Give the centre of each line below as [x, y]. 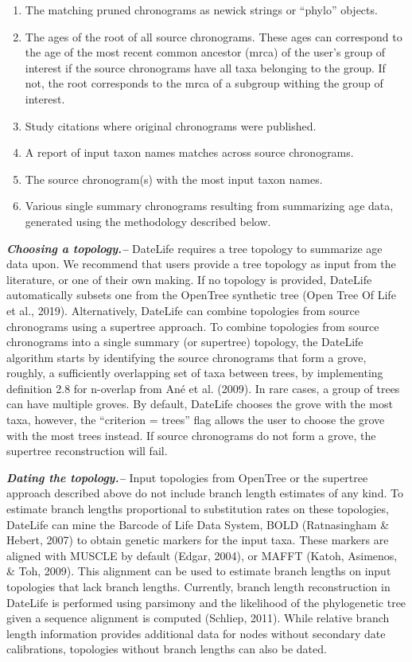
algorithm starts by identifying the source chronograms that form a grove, [187, 357]
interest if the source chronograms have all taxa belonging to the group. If [205, 67]
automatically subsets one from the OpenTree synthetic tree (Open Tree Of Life [201, 295]
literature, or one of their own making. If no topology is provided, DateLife [189, 279]
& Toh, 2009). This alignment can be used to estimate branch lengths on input [199, 571]
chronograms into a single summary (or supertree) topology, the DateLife [185, 342]
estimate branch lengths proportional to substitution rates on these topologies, [198, 509]
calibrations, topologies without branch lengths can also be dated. [167, 649]
